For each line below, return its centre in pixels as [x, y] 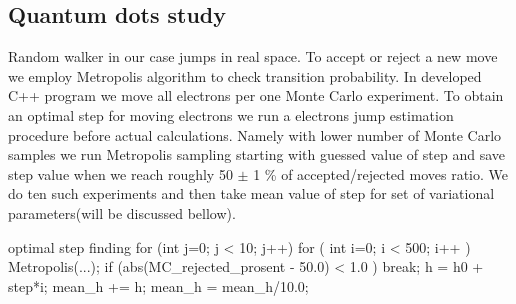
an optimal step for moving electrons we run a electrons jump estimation [231, 114]
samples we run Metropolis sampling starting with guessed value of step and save [256, 154]
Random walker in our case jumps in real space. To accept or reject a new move [253, 56]
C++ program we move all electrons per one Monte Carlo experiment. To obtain [256, 95]
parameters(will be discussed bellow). [122, 212]
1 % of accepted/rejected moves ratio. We [380, 173]
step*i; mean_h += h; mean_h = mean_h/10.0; [158, 285]
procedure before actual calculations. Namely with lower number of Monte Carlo [255, 134]
